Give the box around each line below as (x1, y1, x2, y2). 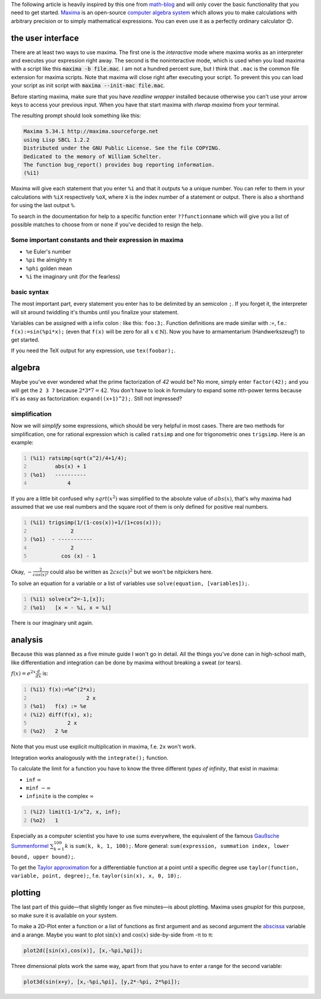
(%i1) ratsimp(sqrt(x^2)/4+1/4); (30, 455, 127, 461)
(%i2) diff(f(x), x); (30, 711, 93, 718)
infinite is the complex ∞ (26, 793, 95, 800)
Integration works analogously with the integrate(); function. (11, 754, 169, 761)
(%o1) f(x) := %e (30, 703, 87, 710)
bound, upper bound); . (11, 853, 75, 860)
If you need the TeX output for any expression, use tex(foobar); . (11, 347, 176, 354)
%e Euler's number (26, 248, 71, 255)
